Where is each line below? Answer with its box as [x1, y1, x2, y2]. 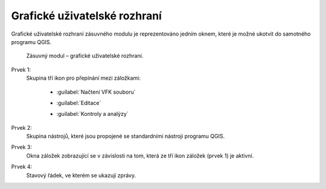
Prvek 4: [11, 163, 33, 170]
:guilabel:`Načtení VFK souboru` [56, 88, 136, 95]
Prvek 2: [11, 124, 33, 131]
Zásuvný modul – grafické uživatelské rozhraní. [26, 52, 144, 60]
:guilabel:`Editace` [56, 99, 101, 106]
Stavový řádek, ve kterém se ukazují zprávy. [26, 171, 136, 179]
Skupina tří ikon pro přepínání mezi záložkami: [26, 74, 141, 82]
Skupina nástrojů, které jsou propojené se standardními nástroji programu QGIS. [26, 133, 225, 140]
